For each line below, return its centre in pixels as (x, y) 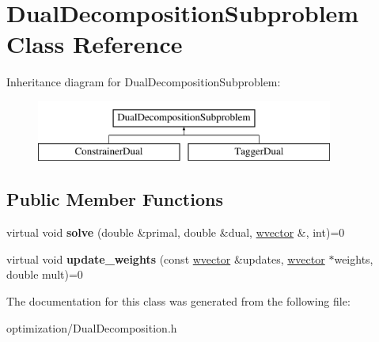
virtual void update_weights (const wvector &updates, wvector (166, 258)
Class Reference (95, 44)
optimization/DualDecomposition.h (92, 327)
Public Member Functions (115, 199)
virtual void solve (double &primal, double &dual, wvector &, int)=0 (176, 232)
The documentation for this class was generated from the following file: (178, 301)
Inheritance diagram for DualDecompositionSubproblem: (144, 82)
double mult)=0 (45, 274)
